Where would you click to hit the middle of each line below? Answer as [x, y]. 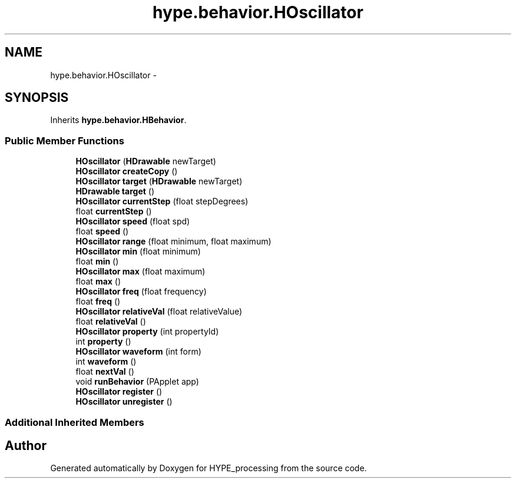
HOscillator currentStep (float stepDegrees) [162, 201]
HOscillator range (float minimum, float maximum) [173, 241]
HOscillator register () [119, 392]
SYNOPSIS [37, 98]
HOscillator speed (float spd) [133, 221]
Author [26, 445]
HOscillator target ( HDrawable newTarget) [159, 181]
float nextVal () [105, 372]
